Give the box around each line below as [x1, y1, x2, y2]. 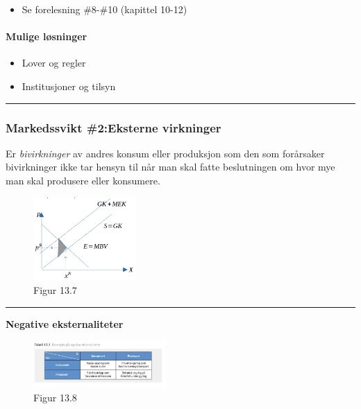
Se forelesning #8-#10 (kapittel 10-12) [22, 2, 187, 16]
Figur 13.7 [33, 283, 77, 297]
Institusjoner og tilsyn [22, 78, 116, 93]
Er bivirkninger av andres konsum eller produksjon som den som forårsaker [6, 146, 325, 160]
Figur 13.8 [33, 390, 77, 404]
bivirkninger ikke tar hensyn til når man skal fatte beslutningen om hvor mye [6, 159, 335, 174]
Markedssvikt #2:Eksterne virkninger [6, 119, 221, 136]
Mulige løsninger [6, 29, 87, 44]
